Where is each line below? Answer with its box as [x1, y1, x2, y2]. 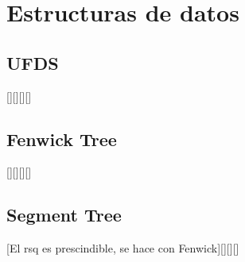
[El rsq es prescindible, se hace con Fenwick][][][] [6, 240, 239, 256]
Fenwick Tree [6, 126, 117, 151]
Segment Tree [6, 202, 122, 227]
